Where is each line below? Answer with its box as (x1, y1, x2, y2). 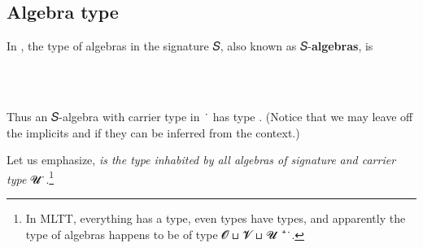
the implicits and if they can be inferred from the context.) (7, 124, 300, 141)
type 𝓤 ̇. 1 (7, 168, 55, 187)
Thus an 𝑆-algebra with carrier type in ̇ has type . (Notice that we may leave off (7, 107, 413, 124)
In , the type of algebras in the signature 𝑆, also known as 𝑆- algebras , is (7, 37, 373, 54)
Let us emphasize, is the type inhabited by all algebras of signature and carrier (7, 151, 396, 168)
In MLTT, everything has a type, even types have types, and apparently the (25, 210, 406, 227)
